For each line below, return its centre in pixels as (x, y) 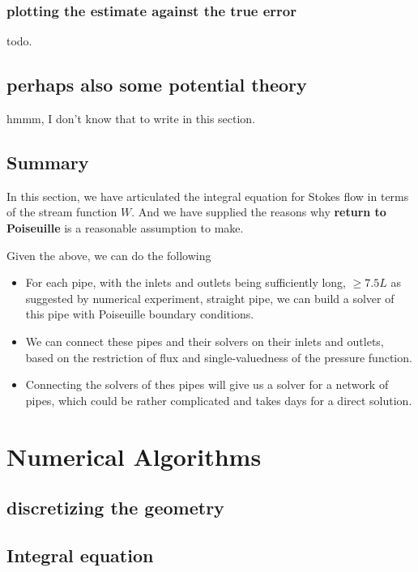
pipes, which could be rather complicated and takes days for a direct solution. (219, 400)
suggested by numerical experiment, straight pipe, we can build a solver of (210, 298)
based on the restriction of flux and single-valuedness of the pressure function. (219, 357)
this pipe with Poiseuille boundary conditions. (140, 314)
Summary (48, 162)
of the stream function (62, 212)
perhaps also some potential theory (157, 85)
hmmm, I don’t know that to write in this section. (131, 119)
